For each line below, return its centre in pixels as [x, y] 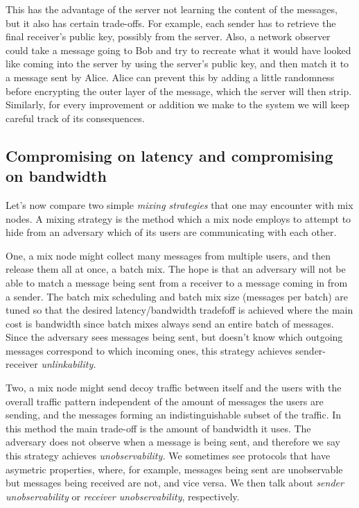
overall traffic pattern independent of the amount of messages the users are [165, 401]
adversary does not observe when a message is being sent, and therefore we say [173, 442]
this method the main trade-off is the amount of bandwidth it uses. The [158, 428]
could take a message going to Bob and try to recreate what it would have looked [178, 50]
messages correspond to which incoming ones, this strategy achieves [149, 350]
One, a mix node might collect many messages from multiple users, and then [168, 255]
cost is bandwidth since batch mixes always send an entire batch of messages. [170, 323]
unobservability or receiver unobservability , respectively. [123, 496]
